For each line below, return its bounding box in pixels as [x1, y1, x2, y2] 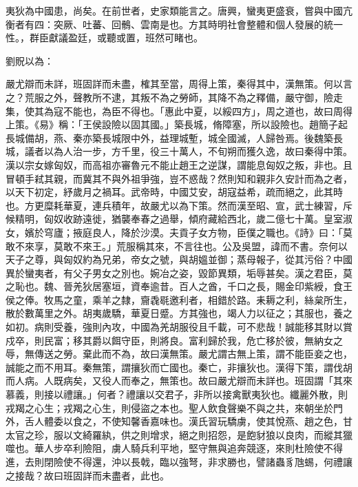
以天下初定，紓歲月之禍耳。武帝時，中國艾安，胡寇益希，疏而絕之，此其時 [6, 185, 343, 199]
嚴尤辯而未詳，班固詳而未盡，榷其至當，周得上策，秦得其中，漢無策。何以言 [6, 76, 352, 91]
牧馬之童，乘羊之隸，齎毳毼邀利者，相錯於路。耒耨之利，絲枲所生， [43, 292, 352, 307]
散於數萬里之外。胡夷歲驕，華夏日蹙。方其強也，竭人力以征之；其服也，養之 [6, 306, 352, 320]
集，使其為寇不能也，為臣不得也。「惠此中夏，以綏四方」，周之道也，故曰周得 [6, 103, 352, 118]
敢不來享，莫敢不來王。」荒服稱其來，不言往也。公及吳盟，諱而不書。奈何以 [6, 238, 348, 253]
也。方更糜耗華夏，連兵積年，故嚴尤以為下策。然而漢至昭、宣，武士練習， [6, 198, 343, 212]
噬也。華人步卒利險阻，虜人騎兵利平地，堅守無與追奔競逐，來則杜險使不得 [6, 441, 343, 455]
